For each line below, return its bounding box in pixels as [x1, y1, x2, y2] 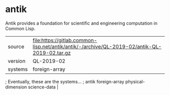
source [8, 43, 24, 50]
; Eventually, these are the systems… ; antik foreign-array [5, 78, 124, 84]
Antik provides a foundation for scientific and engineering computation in [5, 20, 158, 26]
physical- [125, 78, 145, 84]
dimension [5, 84, 27, 90]
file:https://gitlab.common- [32, 37, 98, 44]
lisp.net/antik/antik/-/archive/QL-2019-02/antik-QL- [32, 43, 162, 50]
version [8, 57, 26, 64]
